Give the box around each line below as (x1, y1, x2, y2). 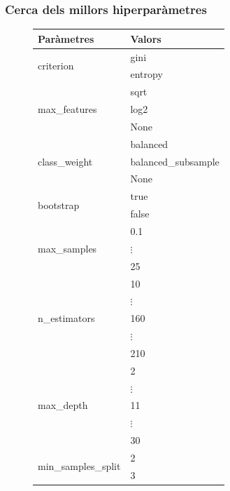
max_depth (38, 398, 88, 412)
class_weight (38, 154, 93, 168)
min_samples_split (38, 459, 121, 473)
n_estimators (38, 311, 95, 325)
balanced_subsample (130, 154, 220, 168)
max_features (38, 102, 97, 116)
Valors (130, 31, 161, 46)
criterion (38, 58, 74, 72)
